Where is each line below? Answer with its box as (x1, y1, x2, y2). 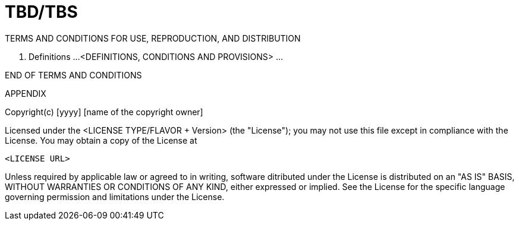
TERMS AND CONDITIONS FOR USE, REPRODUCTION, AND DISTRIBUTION (5, 33, 301, 43)
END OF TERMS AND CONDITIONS (5, 69, 142, 80)
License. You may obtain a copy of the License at (5, 135, 197, 145)
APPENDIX (5, 88, 46, 99)
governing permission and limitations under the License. (5, 191, 225, 202)
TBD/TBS (5, 2, 78, 22)
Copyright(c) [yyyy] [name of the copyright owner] (5, 106, 203, 117)
